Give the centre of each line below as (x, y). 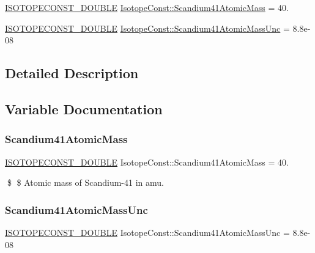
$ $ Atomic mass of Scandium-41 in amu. (85, 182)
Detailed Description (72, 73)
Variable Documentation (84, 108)
